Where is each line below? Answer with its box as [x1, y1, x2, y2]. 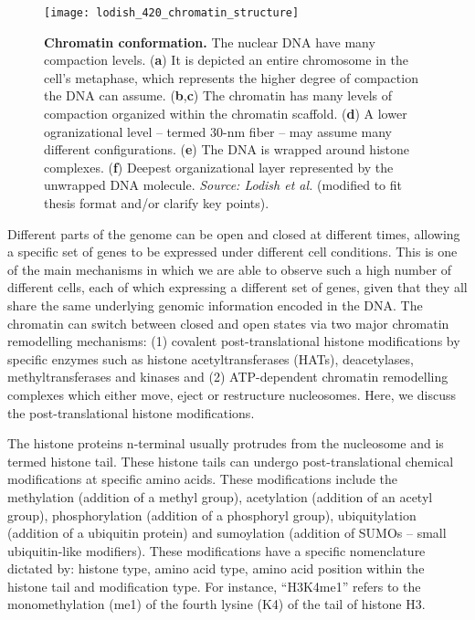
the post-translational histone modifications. [7, 403, 255, 422]
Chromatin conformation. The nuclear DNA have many [44, 32, 375, 51]
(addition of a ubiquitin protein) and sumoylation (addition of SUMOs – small [7, 523, 447, 542]
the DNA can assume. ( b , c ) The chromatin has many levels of [44, 86, 393, 105]
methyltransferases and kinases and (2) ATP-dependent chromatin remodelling [7, 367, 449, 386]
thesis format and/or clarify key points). [44, 194, 269, 212]
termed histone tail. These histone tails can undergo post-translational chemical [7, 451, 454, 470]
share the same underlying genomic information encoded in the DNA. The [7, 295, 423, 314]
